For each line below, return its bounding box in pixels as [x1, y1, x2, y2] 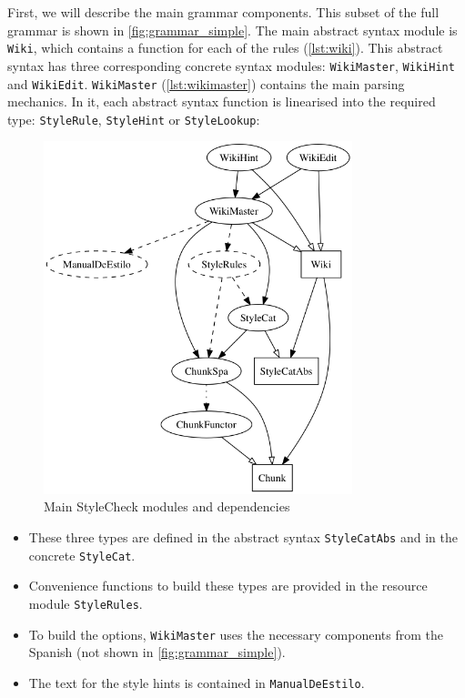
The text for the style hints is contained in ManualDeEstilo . [28, 673, 365, 692]
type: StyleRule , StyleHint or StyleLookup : [7, 109, 260, 128]
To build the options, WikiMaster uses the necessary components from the [28, 624, 443, 643]
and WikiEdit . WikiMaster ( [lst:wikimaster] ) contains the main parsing [7, 74, 405, 93]
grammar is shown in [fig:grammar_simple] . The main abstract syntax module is [7, 20, 458, 39]
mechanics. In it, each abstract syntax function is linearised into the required [7, 92, 436, 111]
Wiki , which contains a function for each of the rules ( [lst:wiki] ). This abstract [7, 38, 443, 57]
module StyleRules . [28, 593, 143, 612]
